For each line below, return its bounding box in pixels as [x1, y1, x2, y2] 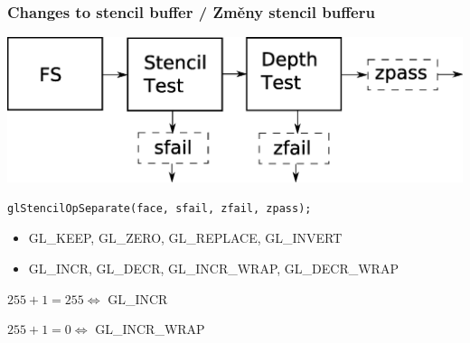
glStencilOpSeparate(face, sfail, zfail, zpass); [7, 201, 312, 215]
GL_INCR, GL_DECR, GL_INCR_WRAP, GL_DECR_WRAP [28, 258, 399, 277]
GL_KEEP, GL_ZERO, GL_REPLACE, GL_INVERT [28, 228, 343, 247]
